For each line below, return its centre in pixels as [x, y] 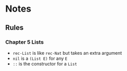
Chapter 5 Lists [25, 42]
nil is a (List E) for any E [40, 58]
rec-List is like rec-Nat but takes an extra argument [67, 53]
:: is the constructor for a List [45, 63]
